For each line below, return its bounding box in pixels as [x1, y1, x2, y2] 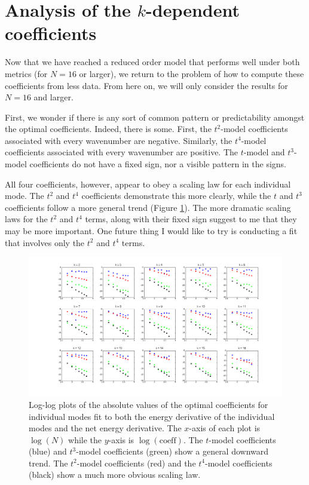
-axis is [108, 433, 134, 446]
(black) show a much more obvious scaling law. [29, 468, 201, 481]
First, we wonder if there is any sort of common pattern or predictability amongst [5, 110, 305, 123]
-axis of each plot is [189, 422, 261, 434]
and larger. [33, 91, 74, 103]
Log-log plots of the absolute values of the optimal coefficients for [29, 398, 268, 410]
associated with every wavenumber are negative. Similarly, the [5, 134, 232, 146]
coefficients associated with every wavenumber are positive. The [5, 146, 238, 158]
